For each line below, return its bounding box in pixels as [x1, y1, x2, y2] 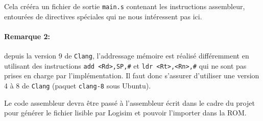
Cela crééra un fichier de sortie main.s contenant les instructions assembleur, [4, 1, 245, 11]
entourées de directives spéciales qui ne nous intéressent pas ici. [4, 11, 202, 21]
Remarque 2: [4, 31, 51, 41]
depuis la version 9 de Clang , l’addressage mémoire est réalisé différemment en [4, 50, 249, 61]
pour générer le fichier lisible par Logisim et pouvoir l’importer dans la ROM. [4, 107, 247, 118]
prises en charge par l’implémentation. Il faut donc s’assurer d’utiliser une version [4, 70, 259, 81]
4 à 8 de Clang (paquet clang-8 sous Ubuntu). [4, 80, 151, 90]
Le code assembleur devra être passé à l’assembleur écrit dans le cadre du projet [4, 97, 255, 108]
